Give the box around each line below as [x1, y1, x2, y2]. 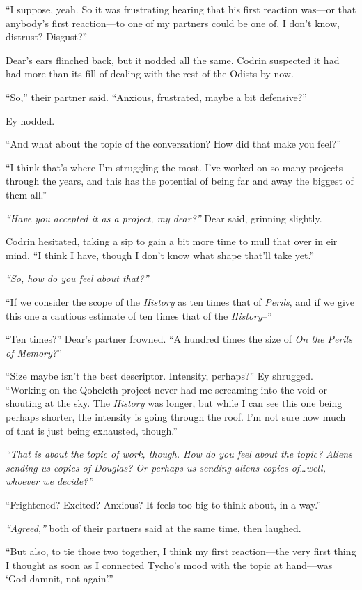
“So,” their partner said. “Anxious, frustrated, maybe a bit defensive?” [6, 89, 307, 104]
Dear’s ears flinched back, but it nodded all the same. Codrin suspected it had [6, 52, 340, 67]
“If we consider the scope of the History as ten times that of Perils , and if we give [6, 294, 355, 309]
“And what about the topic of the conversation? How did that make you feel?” [6, 137, 341, 151]
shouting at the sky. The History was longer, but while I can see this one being [6, 396, 343, 410]
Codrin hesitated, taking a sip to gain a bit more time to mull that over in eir [6, 234, 338, 249]
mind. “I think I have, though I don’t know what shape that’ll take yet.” [6, 247, 315, 262]
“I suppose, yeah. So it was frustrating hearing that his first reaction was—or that [6, 2, 356, 16]
